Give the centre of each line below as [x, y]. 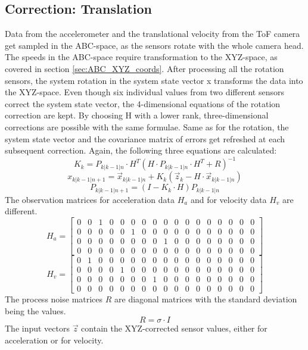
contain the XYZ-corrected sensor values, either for [174, 328]
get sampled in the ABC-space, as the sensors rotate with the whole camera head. [154, 45]
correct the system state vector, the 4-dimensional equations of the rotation [143, 103]
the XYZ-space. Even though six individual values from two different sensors [144, 92]
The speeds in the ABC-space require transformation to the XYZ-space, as [141, 57]
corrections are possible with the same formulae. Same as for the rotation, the [147, 126]
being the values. [35, 310]
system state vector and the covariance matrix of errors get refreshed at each [145, 138]
